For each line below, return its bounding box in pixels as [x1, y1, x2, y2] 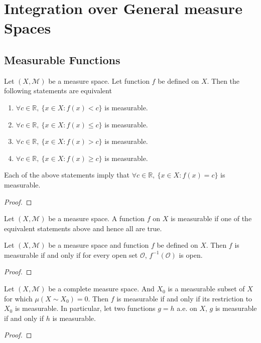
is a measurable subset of [168, 283, 245, 294]
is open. [179, 249, 203, 260]
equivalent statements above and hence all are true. [4, 223, 162, 233]
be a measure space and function [48, 240, 149, 250]
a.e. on [177, 303, 197, 313]
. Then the [207, 75, 240, 86]
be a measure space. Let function [48, 75, 150, 86]
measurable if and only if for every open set [4, 249, 138, 260]
